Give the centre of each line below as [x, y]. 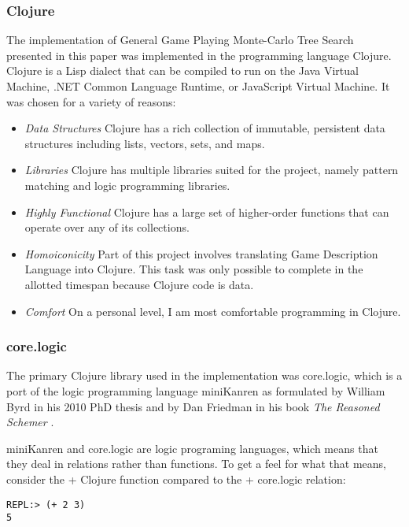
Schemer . [30, 422]
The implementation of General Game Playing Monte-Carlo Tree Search [180, 40]
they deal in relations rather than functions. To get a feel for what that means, [197, 464]
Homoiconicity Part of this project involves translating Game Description [201, 253]
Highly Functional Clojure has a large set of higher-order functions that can [207, 212]
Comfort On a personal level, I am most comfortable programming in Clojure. [213, 311]
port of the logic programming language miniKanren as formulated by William [196, 390]
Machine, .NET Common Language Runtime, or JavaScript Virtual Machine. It [198, 86]
